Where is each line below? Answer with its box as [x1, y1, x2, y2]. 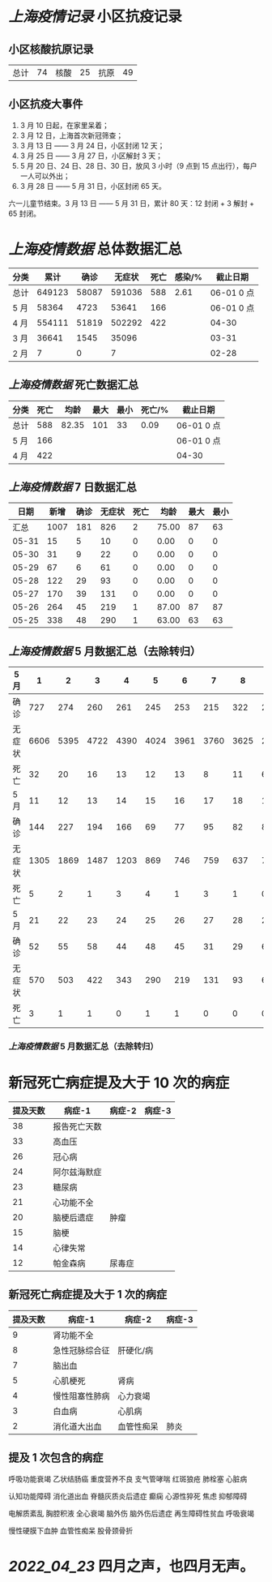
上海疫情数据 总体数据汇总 [8, 240, 182, 258]
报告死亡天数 [53, 1121, 103, 1132]
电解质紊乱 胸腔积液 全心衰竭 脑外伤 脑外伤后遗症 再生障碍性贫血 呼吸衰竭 [8, 1508, 255, 1518]
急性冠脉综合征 [53, 1344, 111, 1356]
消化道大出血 [53, 1421, 103, 1432]
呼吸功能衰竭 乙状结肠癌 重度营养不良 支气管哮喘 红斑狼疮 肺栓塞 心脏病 [8, 1473, 248, 1484]
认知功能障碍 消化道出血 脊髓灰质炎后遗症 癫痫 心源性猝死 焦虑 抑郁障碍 [8, 1491, 248, 1501]
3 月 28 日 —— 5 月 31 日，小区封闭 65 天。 [19, 181, 166, 191]
